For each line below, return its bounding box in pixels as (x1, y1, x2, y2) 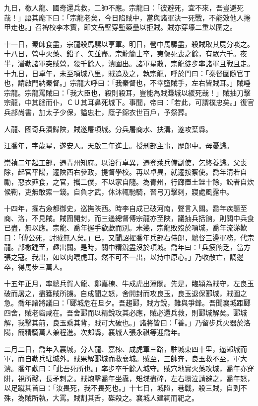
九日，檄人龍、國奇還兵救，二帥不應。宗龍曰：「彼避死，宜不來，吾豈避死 (4, 2, 244, 12)
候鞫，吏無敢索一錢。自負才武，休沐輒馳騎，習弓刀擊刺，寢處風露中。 (4, 186, 233, 197)
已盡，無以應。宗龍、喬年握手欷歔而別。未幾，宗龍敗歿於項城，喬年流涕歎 (4, 222, 247, 233)
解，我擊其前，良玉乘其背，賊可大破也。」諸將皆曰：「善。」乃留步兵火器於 (4, 317, 244, 327)
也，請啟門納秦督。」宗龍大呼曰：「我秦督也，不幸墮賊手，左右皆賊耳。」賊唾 (4, 78, 251, 88)
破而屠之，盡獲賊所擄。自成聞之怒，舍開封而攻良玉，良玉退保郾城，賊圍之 (4, 288, 247, 298)
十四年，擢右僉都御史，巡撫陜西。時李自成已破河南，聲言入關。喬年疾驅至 (4, 203, 247, 213)
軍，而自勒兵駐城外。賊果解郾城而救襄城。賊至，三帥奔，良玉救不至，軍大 (4, 353, 247, 364)
